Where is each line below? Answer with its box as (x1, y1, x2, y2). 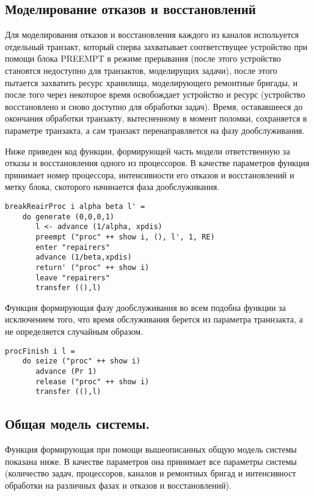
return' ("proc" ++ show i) (35, 263, 150, 272)
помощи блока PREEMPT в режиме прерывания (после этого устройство (5, 52, 281, 65)
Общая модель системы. (5, 414, 150, 433)
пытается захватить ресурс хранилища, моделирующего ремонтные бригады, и (5, 76, 298, 89)
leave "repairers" (35, 273, 110, 282)
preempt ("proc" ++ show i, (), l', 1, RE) (35, 232, 215, 241)
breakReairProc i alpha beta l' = (5, 202, 145, 211)
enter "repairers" (35, 243, 110, 252)
